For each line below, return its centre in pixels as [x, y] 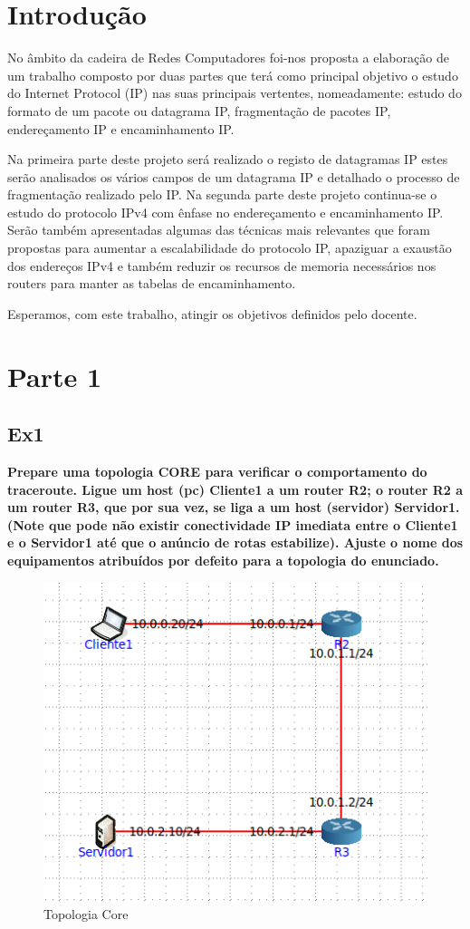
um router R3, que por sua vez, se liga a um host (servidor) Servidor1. [234, 507]
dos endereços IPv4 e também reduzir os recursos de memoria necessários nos [222, 265]
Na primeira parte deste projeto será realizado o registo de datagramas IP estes [228, 159]
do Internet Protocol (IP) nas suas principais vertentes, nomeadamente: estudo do [235, 93]
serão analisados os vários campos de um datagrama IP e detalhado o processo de [234, 176]
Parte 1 [55, 376]
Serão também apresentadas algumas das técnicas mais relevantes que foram [219, 230]
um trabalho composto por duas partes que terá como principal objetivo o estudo [233, 75]
